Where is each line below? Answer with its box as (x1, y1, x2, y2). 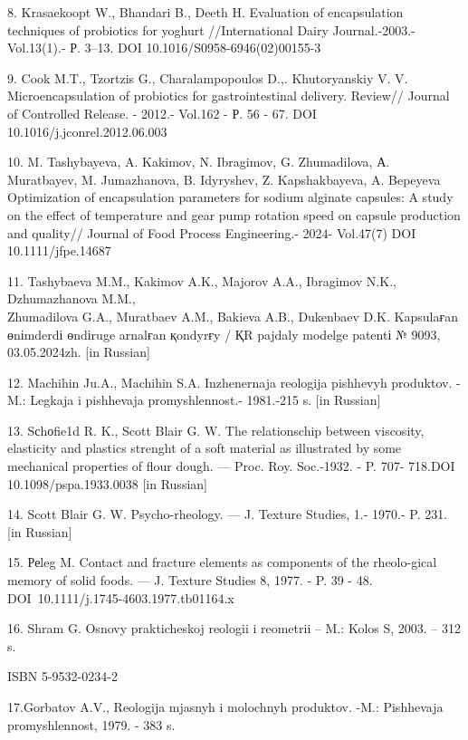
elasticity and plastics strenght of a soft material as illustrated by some (7, 438, 402, 457)
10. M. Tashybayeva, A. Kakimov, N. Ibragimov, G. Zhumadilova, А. (7, 152, 390, 171)
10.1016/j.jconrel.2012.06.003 (7, 121, 167, 140)
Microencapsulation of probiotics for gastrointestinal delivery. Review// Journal (7, 86, 450, 105)
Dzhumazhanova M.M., (7, 289, 136, 308)
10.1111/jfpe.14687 (7, 241, 111, 260)
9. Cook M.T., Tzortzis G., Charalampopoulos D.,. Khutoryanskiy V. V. (7, 68, 408, 87)
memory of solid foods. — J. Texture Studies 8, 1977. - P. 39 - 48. (7, 571, 373, 590)
